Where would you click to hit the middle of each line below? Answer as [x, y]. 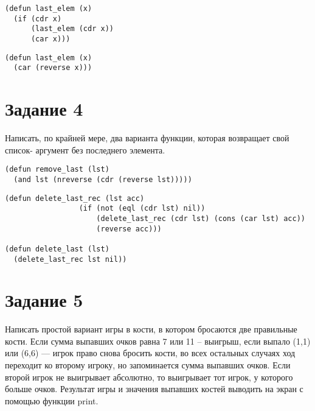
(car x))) [50, 39]
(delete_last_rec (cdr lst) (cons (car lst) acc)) [201, 218]
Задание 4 [44, 109]
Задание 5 [44, 300]
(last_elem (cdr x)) [72, 29]
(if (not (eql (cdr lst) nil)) [142, 209]
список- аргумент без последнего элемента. [85, 149]
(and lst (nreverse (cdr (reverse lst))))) [103, 179]
